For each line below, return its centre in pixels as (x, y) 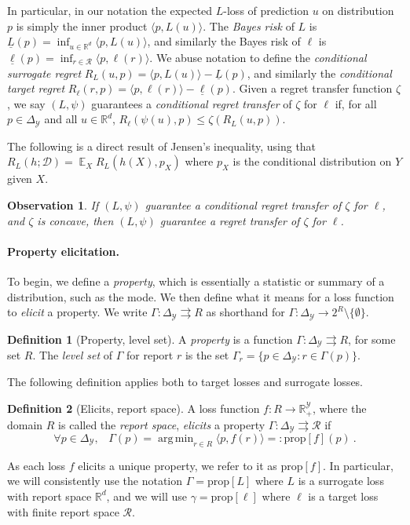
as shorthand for (245, 312)
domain (25, 424)
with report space (49, 496)
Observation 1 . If (53, 204)
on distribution (358, 10)
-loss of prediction (266, 10)
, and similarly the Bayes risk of (224, 41)
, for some (372, 339)
